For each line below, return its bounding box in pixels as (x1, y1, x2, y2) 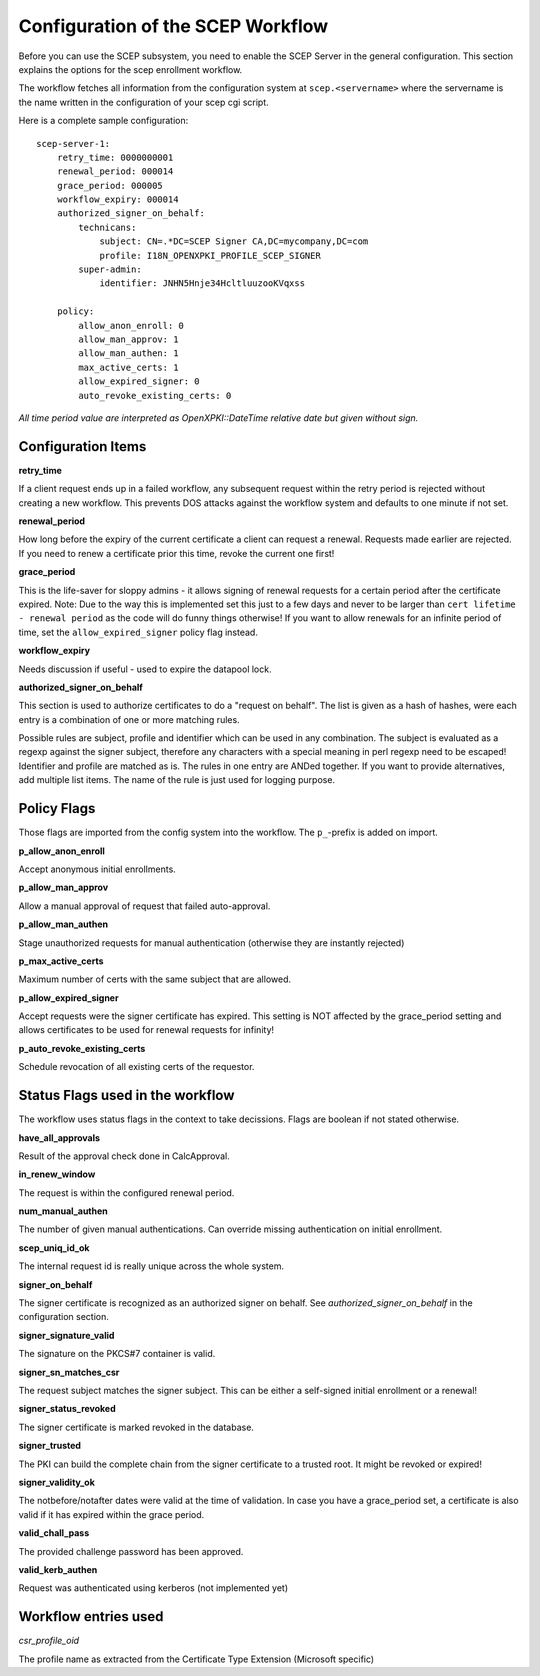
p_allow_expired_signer (18, 991, 119, 1004)
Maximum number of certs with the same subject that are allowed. (18, 973, 292, 985)
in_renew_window (18, 1168, 96, 1180)
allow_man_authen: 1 (78, 348, 179, 359)
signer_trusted (18, 1440, 82, 1452)
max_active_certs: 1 (78, 361, 179, 373)
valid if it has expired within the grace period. (18, 1508, 205, 1520)
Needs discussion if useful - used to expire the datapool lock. (18, 663, 272, 675)
